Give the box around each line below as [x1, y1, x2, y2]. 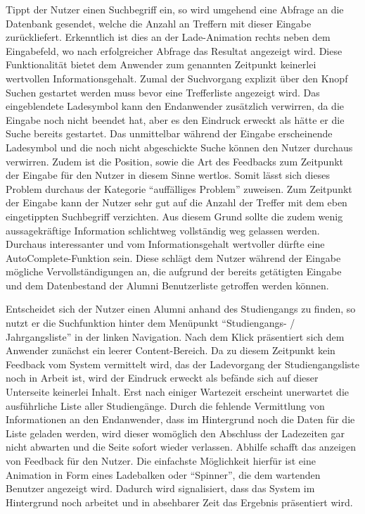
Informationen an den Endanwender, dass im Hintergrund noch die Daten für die [6, 412, 355, 427]
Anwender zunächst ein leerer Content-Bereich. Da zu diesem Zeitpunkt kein [6, 343, 335, 358]
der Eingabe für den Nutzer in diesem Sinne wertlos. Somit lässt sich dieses [6, 168, 330, 182]
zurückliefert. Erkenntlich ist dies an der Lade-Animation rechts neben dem [6, 30, 331, 44]
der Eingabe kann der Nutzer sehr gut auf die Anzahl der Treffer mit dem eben [6, 195, 347, 210]
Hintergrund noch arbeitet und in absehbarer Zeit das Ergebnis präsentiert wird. [6, 494, 353, 509]
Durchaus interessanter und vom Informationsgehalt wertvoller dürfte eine [6, 237, 325, 251]
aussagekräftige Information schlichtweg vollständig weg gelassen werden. [6, 222, 320, 237]
